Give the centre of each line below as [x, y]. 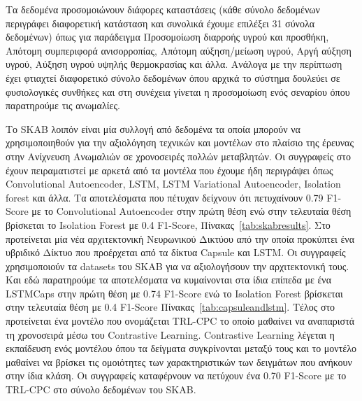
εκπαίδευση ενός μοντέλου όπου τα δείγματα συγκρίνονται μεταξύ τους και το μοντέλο [181, 348]
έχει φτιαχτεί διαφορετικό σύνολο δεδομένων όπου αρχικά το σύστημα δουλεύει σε [173, 77]
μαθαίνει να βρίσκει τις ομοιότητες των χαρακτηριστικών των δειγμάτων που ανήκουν [179, 361]
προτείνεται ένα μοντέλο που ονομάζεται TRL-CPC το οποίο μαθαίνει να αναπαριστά [180, 321]
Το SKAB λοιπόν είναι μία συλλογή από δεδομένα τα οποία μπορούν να [153, 128]
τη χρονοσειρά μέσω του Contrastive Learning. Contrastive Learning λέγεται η [170, 334]
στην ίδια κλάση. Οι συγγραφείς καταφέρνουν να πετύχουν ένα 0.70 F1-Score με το [176, 375]
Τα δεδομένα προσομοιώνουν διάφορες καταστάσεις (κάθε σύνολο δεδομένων [163, 9]
